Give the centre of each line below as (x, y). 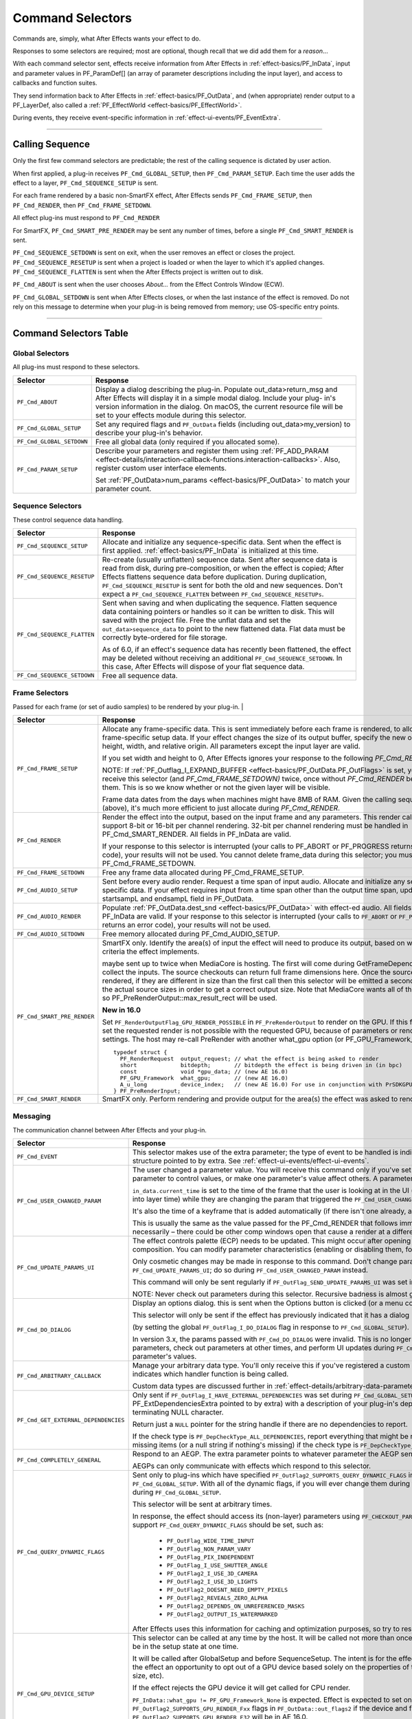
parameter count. (123, 488)
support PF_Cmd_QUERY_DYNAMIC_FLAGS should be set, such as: (228, 1525)
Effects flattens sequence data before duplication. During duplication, (215, 576)
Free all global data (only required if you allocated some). (187, 441)
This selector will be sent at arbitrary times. (202, 1504)
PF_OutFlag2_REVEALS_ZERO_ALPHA (217, 1598)
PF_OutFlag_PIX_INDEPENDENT (210, 1557)
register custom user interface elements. (161, 468)
